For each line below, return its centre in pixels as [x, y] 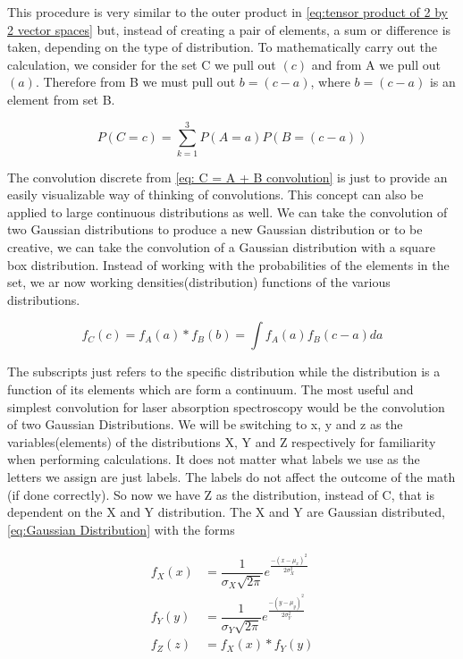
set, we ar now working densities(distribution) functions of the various [199, 282]
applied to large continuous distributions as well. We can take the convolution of [227, 211]
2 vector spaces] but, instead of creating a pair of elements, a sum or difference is [229, 29]
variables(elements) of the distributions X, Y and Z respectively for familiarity [222, 441]
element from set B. [61, 99]
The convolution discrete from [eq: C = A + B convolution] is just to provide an [227, 177]
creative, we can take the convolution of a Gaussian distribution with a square [221, 247]
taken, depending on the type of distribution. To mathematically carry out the [222, 47]
